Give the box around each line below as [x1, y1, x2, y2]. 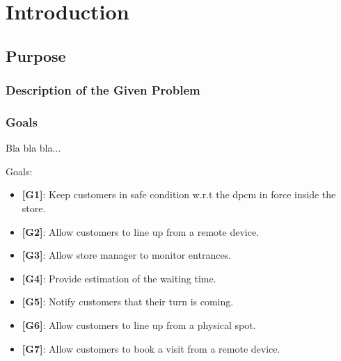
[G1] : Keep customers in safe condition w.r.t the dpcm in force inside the [22, 187, 336, 202]
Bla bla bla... [6, 141, 61, 155]
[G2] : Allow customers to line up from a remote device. [22, 224, 259, 239]
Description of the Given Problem [6, 81, 200, 99]
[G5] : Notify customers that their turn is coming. [22, 294, 234, 309]
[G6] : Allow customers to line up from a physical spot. [22, 317, 256, 332]
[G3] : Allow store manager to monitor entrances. [22, 248, 232, 262]
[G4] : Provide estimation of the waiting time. [22, 271, 216, 285]
